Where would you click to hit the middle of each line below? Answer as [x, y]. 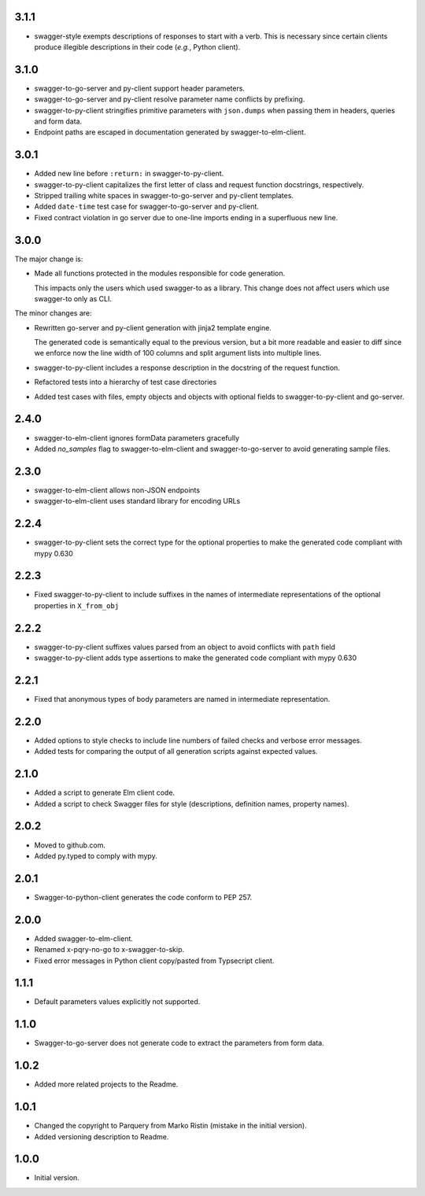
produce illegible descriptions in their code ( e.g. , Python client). [137, 46]
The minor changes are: [53, 313]
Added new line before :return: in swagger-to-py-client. [129, 174]
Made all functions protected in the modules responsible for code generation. [160, 273]
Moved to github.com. [70, 845]
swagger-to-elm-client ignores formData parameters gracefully [137, 437]
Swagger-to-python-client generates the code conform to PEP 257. [143, 897]
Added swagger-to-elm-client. [84, 938]
